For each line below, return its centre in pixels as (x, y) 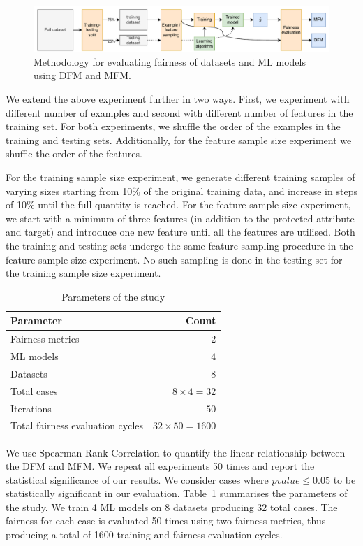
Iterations (31, 408)
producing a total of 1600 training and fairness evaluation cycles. (144, 534)
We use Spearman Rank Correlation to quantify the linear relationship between (176, 452)
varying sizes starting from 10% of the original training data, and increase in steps (181, 191)
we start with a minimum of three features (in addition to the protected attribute (180, 218)
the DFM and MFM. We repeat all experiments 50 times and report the (160, 466)
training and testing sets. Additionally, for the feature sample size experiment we (179, 139)
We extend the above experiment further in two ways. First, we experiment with (178, 99)
